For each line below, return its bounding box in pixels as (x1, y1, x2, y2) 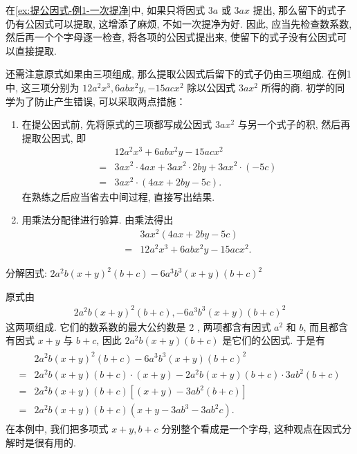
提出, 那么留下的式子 (253, 3, 347, 17)
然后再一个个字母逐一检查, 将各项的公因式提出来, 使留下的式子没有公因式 (6, 30, 338, 44)
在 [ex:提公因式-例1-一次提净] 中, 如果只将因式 (6, 3, 205, 17)
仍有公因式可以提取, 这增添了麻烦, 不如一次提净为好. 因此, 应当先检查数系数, (6, 16, 352, 30)
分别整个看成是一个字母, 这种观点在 (161, 421, 322, 436)
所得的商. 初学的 (261, 80, 336, 94)
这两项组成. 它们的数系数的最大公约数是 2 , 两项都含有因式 (6, 319, 271, 334)
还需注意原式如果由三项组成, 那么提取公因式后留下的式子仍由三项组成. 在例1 (6, 66, 352, 81)
